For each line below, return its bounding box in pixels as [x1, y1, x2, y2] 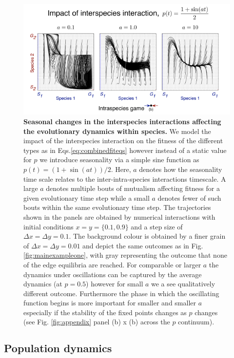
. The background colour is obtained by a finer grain [69, 231, 226, 241]
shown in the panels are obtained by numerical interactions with [23, 211, 215, 222]
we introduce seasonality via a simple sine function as [39, 154, 199, 165]
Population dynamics [4, 340, 112, 356]
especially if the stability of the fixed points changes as [23, 307, 187, 317]
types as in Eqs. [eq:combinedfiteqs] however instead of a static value [23, 145, 227, 155]
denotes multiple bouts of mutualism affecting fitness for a [46, 183, 220, 193]
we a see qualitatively [151, 279, 215, 289]
